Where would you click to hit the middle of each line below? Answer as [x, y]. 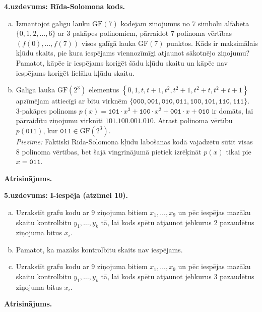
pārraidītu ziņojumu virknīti [59, 120]
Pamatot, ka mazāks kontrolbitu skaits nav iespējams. [99, 249]
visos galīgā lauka [109, 43]
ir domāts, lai [233, 110]
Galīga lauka [36, 90]
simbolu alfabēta [224, 23]
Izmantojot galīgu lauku [53, 23]
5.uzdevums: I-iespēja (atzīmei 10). [66, 195]
